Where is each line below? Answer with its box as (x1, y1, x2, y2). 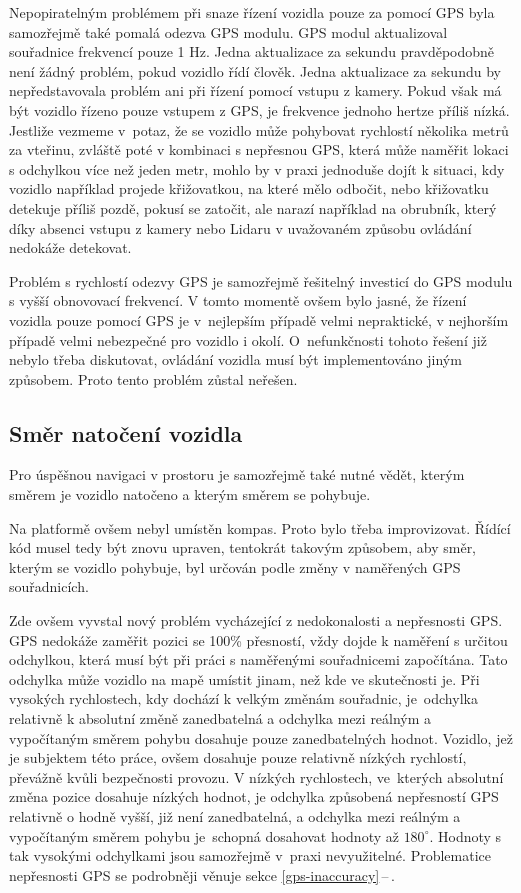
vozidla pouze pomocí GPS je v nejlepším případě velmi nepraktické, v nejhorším (9, 309, 509, 330)
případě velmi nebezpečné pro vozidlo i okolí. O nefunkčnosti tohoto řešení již (9, 329, 487, 350)
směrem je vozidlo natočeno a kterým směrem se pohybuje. (9, 484, 371, 505)
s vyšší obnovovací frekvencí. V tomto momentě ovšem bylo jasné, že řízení (9, 290, 467, 311)
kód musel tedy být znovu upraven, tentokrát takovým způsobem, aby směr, (9, 537, 477, 558)
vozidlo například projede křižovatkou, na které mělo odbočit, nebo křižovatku (9, 178, 489, 199)
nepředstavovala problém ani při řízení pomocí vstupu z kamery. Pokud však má (9, 80, 502, 101)
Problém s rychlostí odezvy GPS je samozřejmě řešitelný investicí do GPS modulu (9, 270, 513, 291)
